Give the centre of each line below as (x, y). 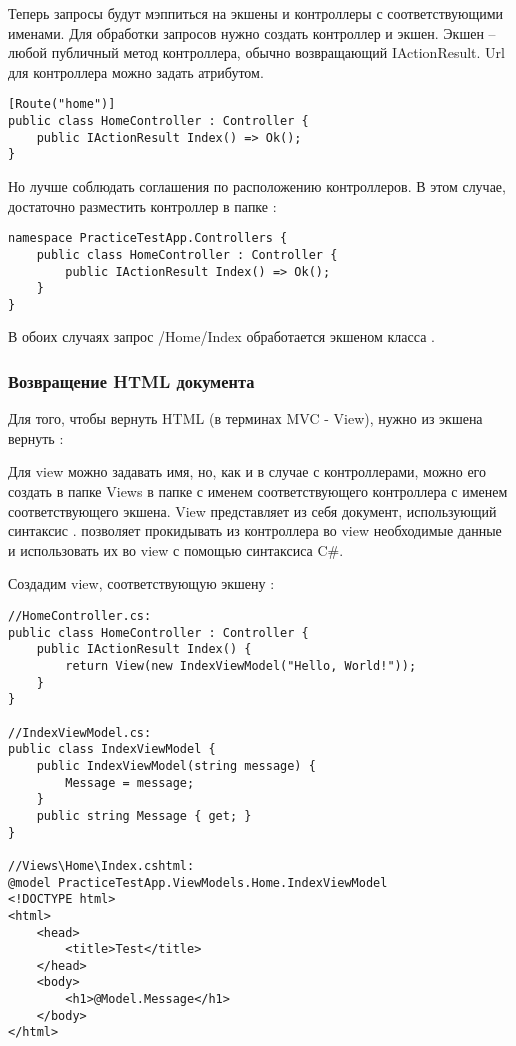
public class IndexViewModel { (112, 749)
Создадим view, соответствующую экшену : (141, 583)
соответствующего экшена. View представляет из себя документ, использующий (252, 510)
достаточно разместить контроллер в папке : (142, 205)
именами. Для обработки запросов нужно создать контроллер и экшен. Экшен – (252, 32)
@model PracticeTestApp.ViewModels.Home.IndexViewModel (198, 882)
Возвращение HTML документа (131, 380)
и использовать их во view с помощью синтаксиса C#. (176, 549)
